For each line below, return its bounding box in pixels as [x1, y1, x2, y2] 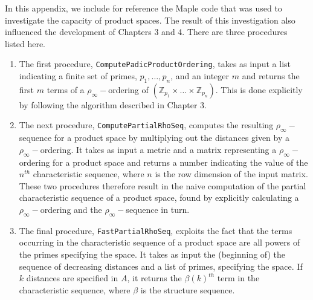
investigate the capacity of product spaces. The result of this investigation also [5, 13, 295, 26]
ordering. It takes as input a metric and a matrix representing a [40, 143, 277, 155]
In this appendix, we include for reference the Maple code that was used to [5, 2, 282, 14]
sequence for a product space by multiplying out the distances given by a [19, 131, 290, 144]
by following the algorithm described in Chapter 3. [19, 98, 207, 111]
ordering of [108, 83, 149, 96]
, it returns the [127, 272, 182, 284]
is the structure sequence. [140, 283, 235, 296]
